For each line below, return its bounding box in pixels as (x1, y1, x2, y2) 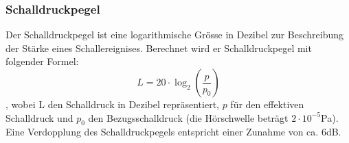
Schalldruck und (5, 110, 74, 125)
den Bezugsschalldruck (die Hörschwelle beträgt (88, 110, 289, 125)
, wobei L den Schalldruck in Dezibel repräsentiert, (5, 97, 219, 111)
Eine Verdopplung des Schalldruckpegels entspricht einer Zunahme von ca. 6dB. (5, 125, 341, 139)
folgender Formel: (5, 54, 79, 68)
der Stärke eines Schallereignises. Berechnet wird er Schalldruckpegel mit (5, 40, 312, 55)
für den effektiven (230, 97, 304, 111)
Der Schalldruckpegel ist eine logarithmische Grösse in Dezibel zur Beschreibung (5, 27, 344, 42)
